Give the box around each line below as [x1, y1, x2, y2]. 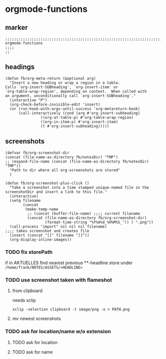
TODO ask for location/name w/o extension [5, 328, 111, 335]
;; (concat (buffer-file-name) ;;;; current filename [27, 211, 140, 216]
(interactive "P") [9, 98, 48, 103]
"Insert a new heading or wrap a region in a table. [9, 80, 121, 85]
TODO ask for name [12, 349, 53, 355]
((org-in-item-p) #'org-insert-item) [40, 119, 119, 124]
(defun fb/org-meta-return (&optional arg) [5, 76, 96, 81]
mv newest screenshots [12, 316, 61, 322]
